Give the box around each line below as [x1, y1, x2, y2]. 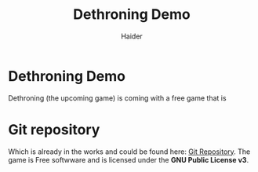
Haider [121, 31, 143, 41]
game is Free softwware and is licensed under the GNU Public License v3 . [8, 155, 249, 164]
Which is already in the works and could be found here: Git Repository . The [8, 147, 251, 156]
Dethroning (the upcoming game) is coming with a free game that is [8, 93, 227, 103]
